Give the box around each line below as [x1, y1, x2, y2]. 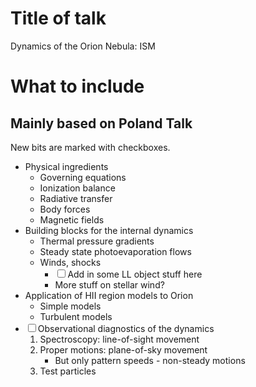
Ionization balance [39, 182, 116, 194]
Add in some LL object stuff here [67, 268, 203, 280]
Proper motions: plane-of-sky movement [39, 343, 208, 356]
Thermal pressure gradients [39, 235, 155, 247]
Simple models [39, 300, 102, 312]
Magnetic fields [39, 213, 105, 226]
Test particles [39, 365, 97, 377]
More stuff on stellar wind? [54, 278, 165, 291]
